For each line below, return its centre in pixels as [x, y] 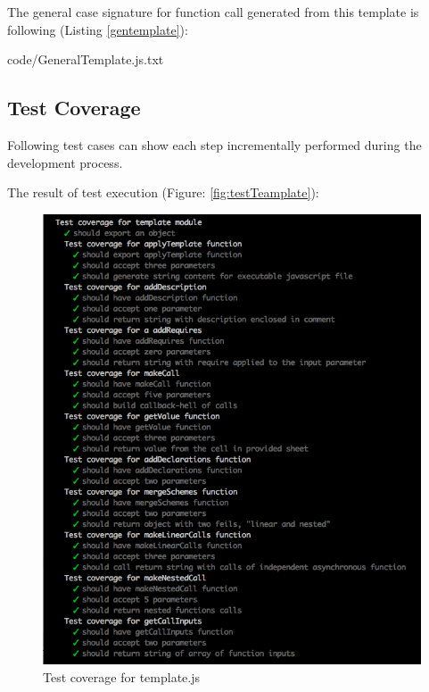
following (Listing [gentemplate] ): [98, 29]
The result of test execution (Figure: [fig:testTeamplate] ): [163, 192]
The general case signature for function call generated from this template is [213, 12]
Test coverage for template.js [121, 676]
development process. [65, 162]
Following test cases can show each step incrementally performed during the [214, 144]
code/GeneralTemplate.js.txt [86, 59]
